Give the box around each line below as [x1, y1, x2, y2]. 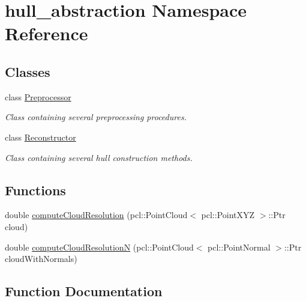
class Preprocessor [5, 90, 71, 103]
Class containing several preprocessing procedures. [5, 111, 187, 123]
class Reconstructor [5, 130, 76, 143]
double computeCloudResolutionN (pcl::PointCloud [5, 240, 194, 253]
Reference [5, 21, 88, 46]
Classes [5, 62, 50, 81]
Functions [5, 180, 66, 199]
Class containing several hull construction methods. [5, 151, 193, 163]
